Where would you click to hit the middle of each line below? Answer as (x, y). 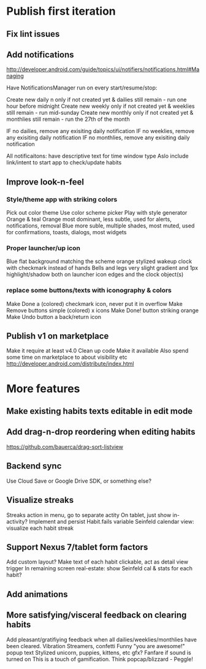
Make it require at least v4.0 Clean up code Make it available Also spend (97, 351)
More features (43, 388)
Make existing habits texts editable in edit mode (100, 411)
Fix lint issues (33, 34)
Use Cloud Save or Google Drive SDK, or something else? (79, 481)
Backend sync (34, 466)
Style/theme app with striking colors (62, 199)
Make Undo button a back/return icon (54, 316)
